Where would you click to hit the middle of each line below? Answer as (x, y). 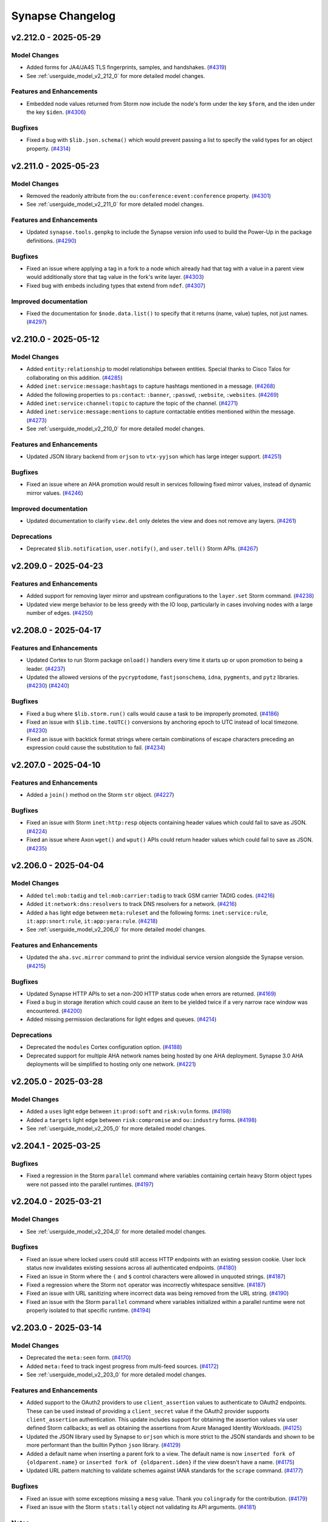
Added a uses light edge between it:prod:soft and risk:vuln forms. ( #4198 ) (129, 1112)
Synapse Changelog (63, 16)
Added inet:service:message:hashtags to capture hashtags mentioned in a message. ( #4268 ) (151, 386)
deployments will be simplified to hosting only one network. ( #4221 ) (111, 1064)
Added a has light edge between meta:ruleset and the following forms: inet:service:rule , (147, 913)
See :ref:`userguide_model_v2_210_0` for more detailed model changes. (116, 429)
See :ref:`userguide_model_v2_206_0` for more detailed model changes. (116, 930)
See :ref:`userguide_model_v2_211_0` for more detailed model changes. (115, 205)
